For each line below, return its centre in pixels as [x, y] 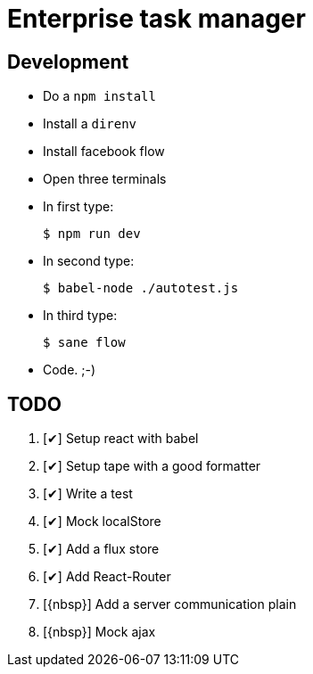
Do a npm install [99, 96]
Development [68, 62]
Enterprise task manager [156, 19]
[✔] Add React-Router [107, 577]
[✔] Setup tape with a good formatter [152, 466]
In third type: [80, 316]
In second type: [89, 261]
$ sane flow [84, 343]
